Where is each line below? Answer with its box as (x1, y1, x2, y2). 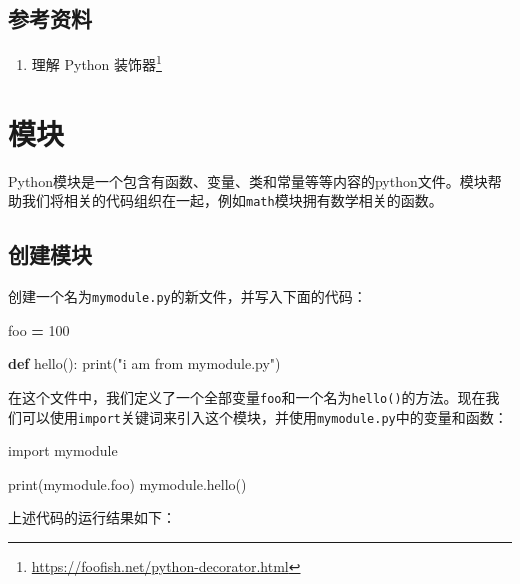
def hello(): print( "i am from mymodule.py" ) (8, 353, 281, 374)
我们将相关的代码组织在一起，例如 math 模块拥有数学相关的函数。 (21, 190, 443, 211)
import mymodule (8, 440, 118, 461)
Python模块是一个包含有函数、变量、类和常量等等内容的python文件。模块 (8, 170, 488, 191)
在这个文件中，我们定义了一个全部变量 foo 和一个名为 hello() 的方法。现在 (8, 386, 486, 407)
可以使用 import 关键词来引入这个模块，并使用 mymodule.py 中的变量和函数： (21, 406, 508, 427)
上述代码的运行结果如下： (8, 507, 176, 528)
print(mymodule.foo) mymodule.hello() (8, 473, 247, 494)
